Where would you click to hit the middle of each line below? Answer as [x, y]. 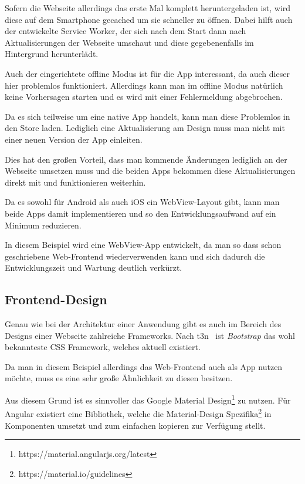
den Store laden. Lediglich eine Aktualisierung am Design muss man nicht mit [145, 128]
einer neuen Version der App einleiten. [74, 139]
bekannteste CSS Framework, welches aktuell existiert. [103, 347]
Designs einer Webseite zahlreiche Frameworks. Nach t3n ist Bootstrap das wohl [150, 335]
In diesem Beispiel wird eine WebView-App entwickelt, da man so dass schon [143, 245]
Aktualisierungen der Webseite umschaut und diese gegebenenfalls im [129, 42]
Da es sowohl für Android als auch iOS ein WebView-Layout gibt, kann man [142, 202]
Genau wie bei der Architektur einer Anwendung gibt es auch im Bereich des [143, 324]
